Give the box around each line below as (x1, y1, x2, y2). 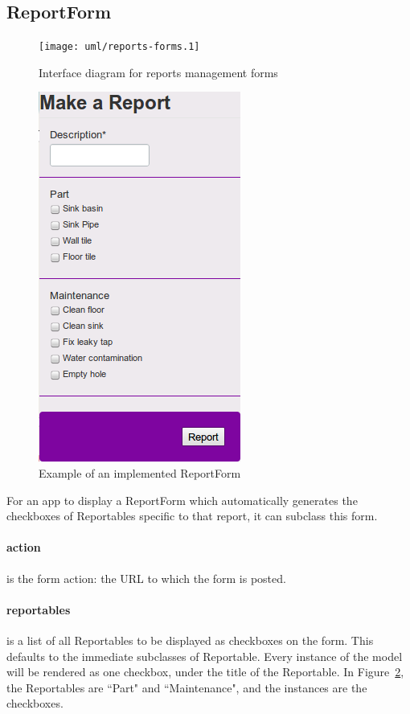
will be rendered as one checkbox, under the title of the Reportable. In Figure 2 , (6, 663, 404, 680)
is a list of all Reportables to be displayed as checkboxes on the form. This (6, 632, 374, 649)
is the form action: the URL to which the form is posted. (6, 569, 286, 586)
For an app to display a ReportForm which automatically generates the (6, 491, 358, 508)
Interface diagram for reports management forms (39, 64, 278, 80)
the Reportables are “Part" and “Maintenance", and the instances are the (6, 679, 367, 696)
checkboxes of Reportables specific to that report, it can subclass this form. (6, 507, 378, 524)
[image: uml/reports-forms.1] (39, 41, 200, 53)
